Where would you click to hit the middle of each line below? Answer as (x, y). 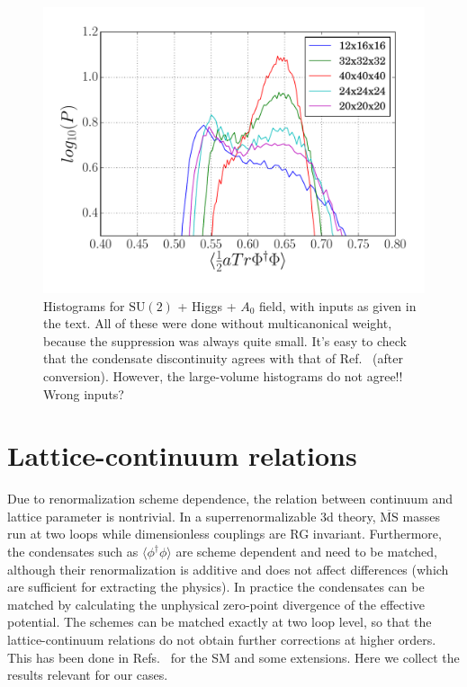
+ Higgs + (207, 305)
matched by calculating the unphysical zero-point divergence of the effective (216, 604)
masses (421, 516)
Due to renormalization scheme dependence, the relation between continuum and (230, 499)
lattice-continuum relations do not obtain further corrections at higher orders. (222, 640)
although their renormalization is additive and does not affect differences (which (228, 569)
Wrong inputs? (84, 393)
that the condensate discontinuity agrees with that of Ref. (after (223, 358)
